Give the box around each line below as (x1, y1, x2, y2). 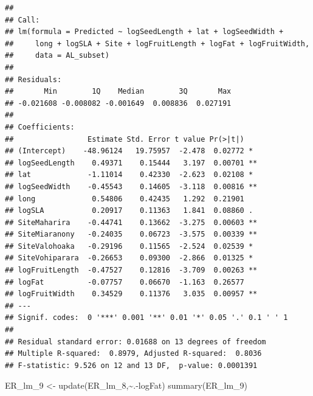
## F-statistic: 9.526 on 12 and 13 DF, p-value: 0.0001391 (5, 361, 258, 370)
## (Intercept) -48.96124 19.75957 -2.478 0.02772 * (5, 147, 253, 156)
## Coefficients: (5, 122, 75, 131)
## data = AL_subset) (5, 51, 109, 60)
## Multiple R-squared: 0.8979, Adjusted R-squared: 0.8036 (5, 349, 262, 358)
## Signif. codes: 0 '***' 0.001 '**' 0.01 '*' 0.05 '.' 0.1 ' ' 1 (5, 313, 288, 322)
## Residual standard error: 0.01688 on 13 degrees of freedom (5, 337, 266, 346)
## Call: (5, 15, 40, 24)
